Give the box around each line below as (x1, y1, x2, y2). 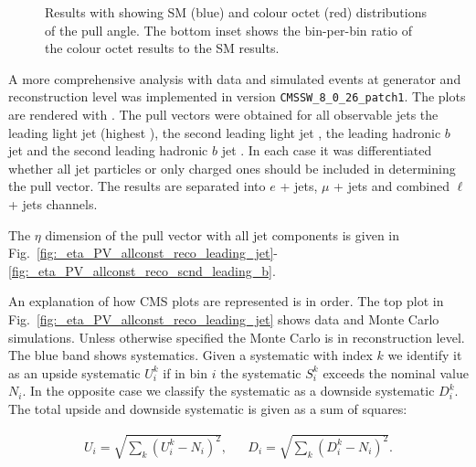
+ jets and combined (333, 176, 450, 196)
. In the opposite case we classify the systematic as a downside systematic (22, 381, 435, 400)
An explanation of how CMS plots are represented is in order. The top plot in (8, 292, 444, 311)
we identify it (387, 345, 462, 365)
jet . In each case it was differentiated (221, 141, 432, 160)
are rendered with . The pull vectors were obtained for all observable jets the (8, 105, 439, 124)
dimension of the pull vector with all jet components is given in (45, 225, 400, 244)
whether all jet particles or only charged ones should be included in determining (8, 158, 456, 177)
